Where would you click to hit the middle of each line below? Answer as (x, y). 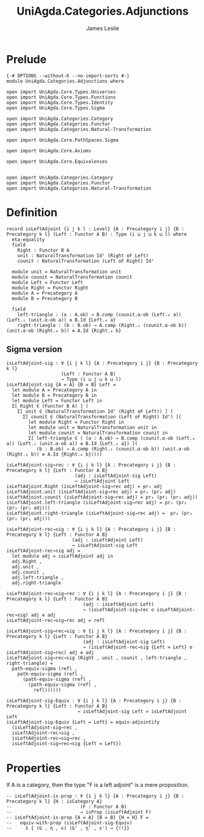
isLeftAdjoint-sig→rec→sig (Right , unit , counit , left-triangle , (97, 658)
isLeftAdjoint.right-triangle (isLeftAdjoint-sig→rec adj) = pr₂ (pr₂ (99, 513)
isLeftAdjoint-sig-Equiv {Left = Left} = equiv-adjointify (83, 723)
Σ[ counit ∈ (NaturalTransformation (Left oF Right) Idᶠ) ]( (102, 417)
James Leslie (103, 28)
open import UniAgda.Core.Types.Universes (61, 92)
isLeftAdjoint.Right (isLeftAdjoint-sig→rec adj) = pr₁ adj (85, 487)
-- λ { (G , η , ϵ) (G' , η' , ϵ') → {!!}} (68, 828)
